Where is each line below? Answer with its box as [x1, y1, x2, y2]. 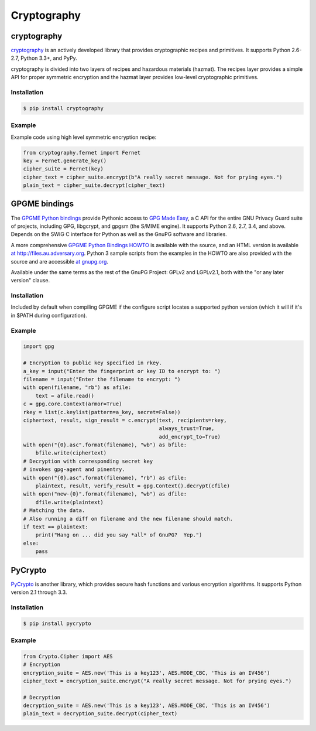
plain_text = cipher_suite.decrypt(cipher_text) [23, 182, 166, 189]
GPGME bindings [11, 199, 74, 209]
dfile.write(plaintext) [35, 498, 104, 505]
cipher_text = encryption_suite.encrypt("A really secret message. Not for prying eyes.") [23, 677, 292, 684]
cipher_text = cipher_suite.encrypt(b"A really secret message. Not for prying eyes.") [23, 173, 283, 180]
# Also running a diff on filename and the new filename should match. [23, 515, 233, 522]
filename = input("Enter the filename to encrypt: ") [23, 375, 181, 382]
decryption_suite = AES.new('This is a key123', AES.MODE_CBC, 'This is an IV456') [23, 702, 270, 709]
